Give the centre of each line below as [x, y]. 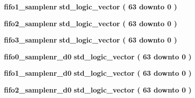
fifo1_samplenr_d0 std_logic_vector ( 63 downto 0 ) [98, 73]
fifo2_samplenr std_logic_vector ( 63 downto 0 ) [91, 23]
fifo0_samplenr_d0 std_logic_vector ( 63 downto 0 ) [98, 56]
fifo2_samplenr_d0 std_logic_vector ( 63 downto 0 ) [98, 89]
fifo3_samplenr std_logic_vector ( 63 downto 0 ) [91, 40]
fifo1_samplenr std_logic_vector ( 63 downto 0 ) [91, 6]
